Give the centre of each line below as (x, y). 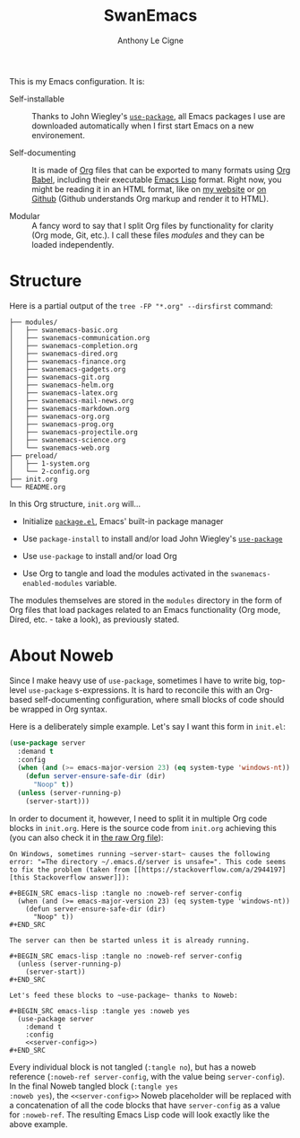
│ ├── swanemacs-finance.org (68, 361)
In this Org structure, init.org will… (75, 503)
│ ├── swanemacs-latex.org (64, 393)
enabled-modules (52, 583)
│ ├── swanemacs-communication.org (80, 337)
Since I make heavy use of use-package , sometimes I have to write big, (139, 680)
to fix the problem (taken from (69, 870)
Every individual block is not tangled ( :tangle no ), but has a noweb (133, 1067)
